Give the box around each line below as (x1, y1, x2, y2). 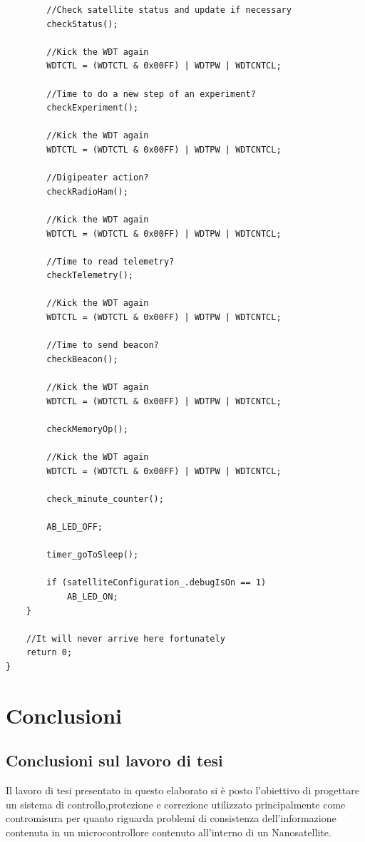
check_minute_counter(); (46, 493, 164, 504)
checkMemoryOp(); (46, 423, 128, 434)
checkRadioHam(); (46, 186, 128, 197)
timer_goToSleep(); (46, 550, 139, 560)
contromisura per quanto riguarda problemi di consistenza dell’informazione (6, 811, 336, 826)
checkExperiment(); (46, 103, 139, 113)
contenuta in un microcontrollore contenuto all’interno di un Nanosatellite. (6, 824, 331, 839)
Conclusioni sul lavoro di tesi (6, 749, 223, 771)
